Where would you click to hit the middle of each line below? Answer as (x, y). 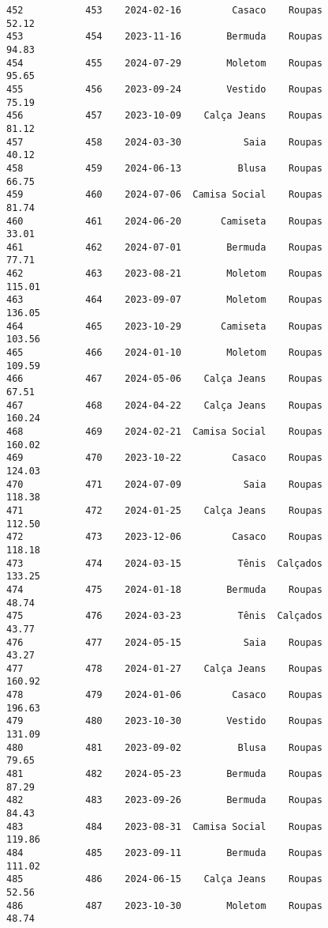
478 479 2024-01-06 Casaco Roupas (164, 695)
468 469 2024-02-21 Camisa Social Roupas (164, 432)
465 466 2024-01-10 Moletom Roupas (164, 353)
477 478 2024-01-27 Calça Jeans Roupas (164, 668)
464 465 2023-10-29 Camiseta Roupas (164, 326)
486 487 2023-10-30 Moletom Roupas (164, 905)
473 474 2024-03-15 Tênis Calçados (164, 563)
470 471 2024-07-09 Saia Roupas (164, 484)
